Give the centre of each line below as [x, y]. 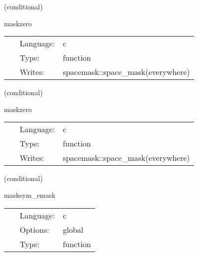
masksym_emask [30, 195]
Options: [34, 229]
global [73, 229]
